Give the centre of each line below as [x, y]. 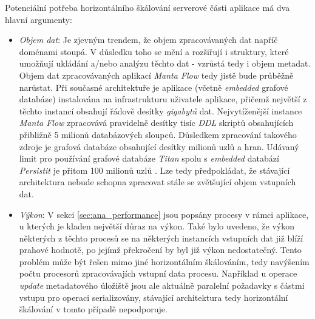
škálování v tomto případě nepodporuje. [93, 309]
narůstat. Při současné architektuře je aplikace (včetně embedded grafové [154, 87]
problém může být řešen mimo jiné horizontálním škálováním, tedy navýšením [164, 261]
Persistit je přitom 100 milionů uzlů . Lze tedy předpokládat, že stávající [154, 170]
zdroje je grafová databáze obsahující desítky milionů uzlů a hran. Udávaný [159, 146]
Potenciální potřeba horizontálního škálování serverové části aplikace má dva [147, 7]
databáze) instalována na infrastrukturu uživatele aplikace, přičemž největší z [163, 99]
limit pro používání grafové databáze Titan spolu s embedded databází [149, 158]
